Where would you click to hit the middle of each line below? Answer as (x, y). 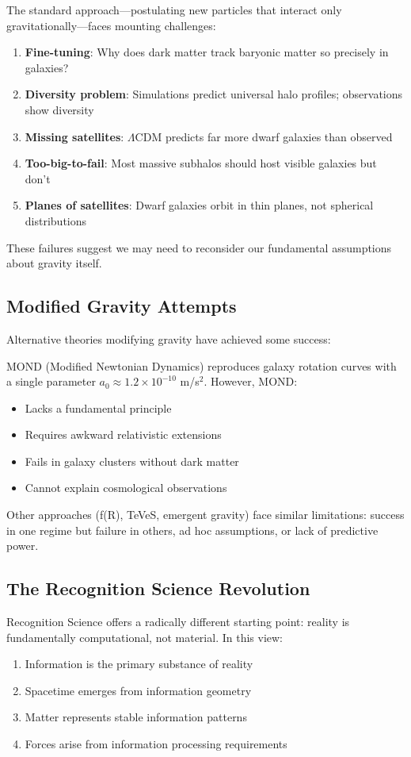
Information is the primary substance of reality (139, 664)
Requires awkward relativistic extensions (123, 434)
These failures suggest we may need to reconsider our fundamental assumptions (199, 247)
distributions (56, 220)
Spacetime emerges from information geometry (138, 690)
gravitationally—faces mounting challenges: (111, 25)
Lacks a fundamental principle (98, 407)
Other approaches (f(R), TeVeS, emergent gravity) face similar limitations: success (205, 515)
